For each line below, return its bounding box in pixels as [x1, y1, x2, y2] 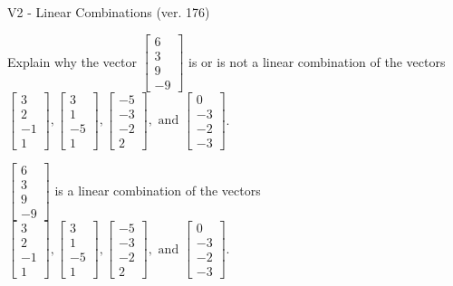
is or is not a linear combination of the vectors [188, 52, 446, 71]
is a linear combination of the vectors [54, 180, 261, 199]
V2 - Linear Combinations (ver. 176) [7, 3, 210, 21]
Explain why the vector [7, 52, 137, 71]
